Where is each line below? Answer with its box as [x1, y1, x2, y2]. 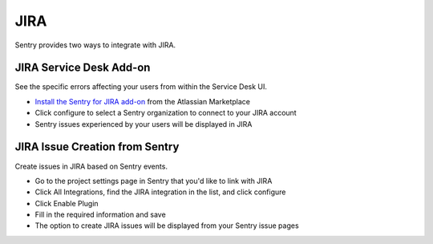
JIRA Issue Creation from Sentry [14, 140, 180, 154]
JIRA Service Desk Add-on [14, 61, 151, 75]
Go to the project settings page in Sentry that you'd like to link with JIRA [34, 176, 273, 185]
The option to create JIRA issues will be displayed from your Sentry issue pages [34, 221, 300, 230]
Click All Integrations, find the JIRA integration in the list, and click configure [34, 187, 286, 197]
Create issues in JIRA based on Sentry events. [14, 161, 168, 171]
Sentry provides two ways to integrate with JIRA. [14, 40, 176, 50]
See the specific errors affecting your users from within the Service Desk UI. [14, 82, 268, 91]
